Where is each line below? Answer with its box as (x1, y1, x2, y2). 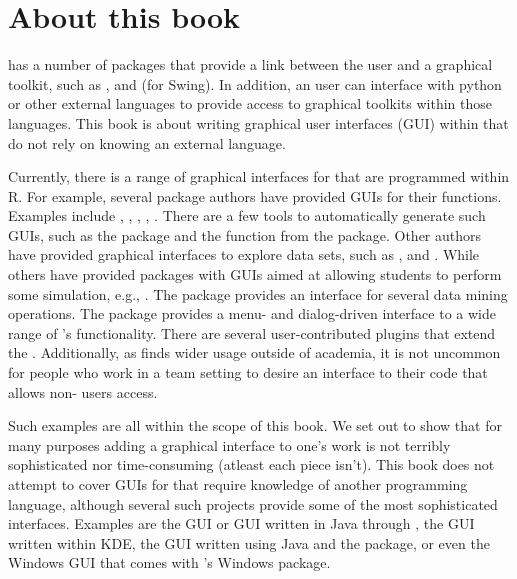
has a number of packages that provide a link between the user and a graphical (8, 54, 493, 75)
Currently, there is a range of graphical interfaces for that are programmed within (8, 166, 510, 187)
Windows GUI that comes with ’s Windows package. (8, 552, 331, 573)
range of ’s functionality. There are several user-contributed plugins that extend (8, 322, 496, 343)
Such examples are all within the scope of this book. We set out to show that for (8, 415, 502, 436)
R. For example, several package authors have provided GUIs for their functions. (8, 185, 502, 206)
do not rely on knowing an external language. (8, 132, 286, 153)
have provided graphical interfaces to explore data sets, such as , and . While (8, 244, 480, 265)
